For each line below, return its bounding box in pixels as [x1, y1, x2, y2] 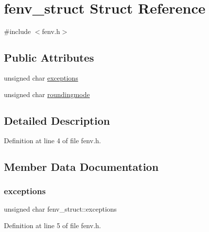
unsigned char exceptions [4, 72, 78, 83]
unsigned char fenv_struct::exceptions [4, 203, 117, 214]
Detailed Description [4, 113, 110, 128]
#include [4, 26, 31, 36]
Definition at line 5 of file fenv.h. [4, 220, 101, 230]
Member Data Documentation [4, 159, 159, 174]
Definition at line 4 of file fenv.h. [4, 135, 101, 146]
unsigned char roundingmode [4, 89, 90, 99]
